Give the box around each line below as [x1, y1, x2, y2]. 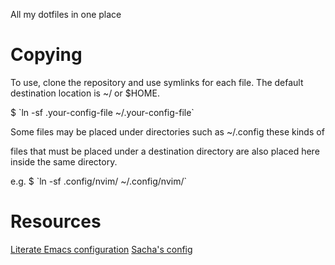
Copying [10, 44, 83, 66]
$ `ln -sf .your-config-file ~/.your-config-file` [10, 106, 195, 118]
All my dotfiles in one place [10, 9, 122, 20]
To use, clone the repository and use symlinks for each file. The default [10, 76, 304, 88]
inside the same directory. [10, 155, 118, 168]
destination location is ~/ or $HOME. [10, 87, 160, 99]
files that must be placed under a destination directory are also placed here [10, 145, 320, 157]
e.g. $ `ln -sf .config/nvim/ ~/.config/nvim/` [10, 175, 188, 187]
